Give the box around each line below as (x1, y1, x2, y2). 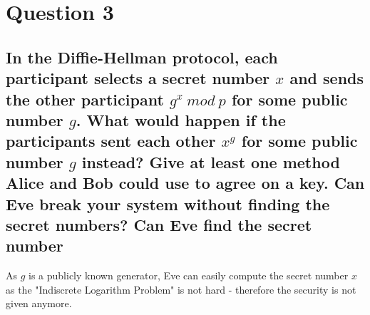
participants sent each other (6, 130, 216, 152)
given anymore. (6, 296, 72, 311)
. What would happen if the (76, 108, 286, 130)
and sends (289, 67, 364, 89)
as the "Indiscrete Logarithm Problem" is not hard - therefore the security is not (6, 282, 356, 296)
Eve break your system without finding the (6, 192, 330, 215)
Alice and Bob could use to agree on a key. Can (6, 172, 365, 194)
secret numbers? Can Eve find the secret (6, 213, 312, 235)
